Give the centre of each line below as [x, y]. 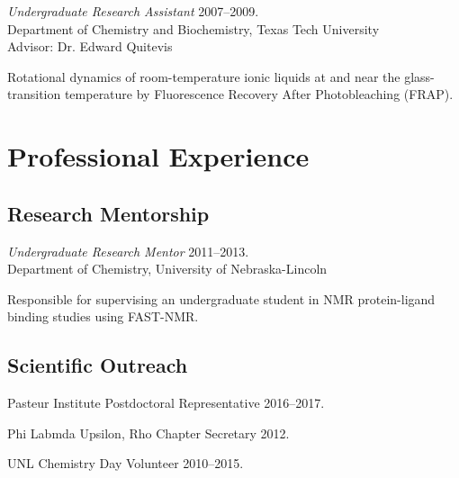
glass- [419, 76]
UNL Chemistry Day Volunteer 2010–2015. [126, 463]
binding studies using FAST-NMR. [103, 316]
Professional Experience [158, 156]
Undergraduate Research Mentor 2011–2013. [128, 251]
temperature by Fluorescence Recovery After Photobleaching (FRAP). [259, 94]
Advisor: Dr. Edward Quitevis [90, 46]
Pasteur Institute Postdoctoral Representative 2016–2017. [166, 403]
